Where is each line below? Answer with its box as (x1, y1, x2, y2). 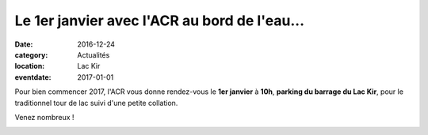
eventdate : (14, 72, 52, 82)
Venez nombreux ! (14, 112, 75, 122)
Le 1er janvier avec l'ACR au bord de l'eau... (14, 12, 305, 29)
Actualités (77, 50, 110, 59)
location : (14, 62, 45, 71)
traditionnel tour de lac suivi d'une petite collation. (14, 98, 178, 107)
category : (14, 50, 48, 59)
